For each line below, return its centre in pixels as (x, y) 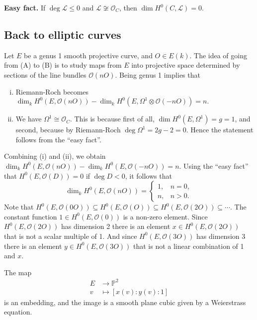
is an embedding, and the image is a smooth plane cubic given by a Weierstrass (125, 302)
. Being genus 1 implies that (158, 74)
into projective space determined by (186, 65)
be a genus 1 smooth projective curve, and (88, 55)
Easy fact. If (25, 7)
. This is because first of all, (112, 119)
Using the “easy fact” (216, 165)
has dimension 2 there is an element (116, 226)
